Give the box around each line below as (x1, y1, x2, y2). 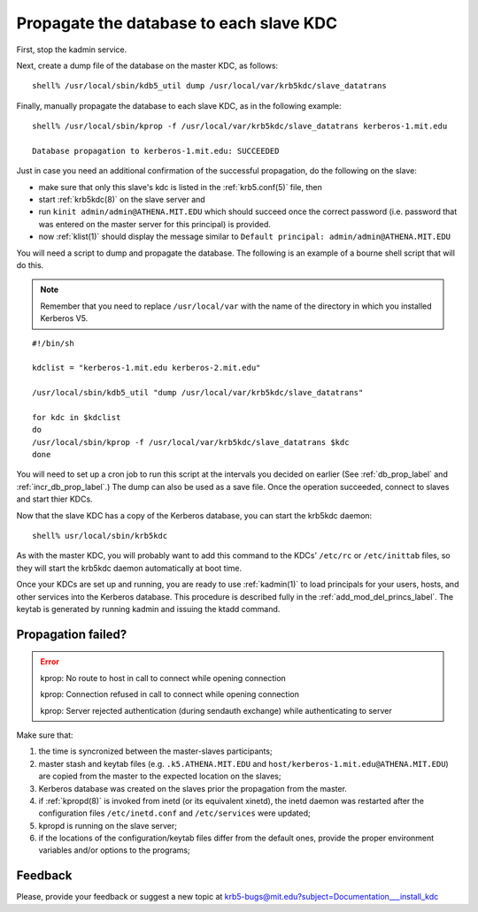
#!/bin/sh (32, 338, 74, 349)
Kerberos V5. (40, 313, 89, 324)
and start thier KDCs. (16, 494, 93, 504)
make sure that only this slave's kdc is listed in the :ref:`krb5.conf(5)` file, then (38, 181, 322, 192)
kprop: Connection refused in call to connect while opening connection (40, 689, 300, 700)
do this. (16, 260, 44, 271)
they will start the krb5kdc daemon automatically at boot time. (16, 563, 243, 573)
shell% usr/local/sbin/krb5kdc (32, 531, 168, 541)
